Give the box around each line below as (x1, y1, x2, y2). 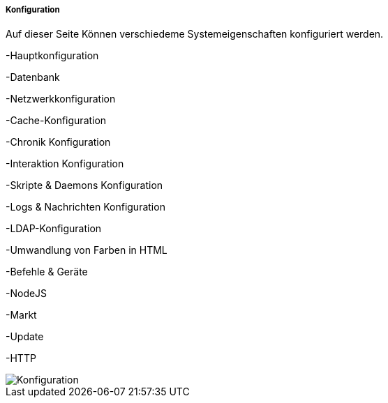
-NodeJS (6, 287, 47, 300)
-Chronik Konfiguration (6, 136, 111, 149)
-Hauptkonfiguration (6, 50, 99, 62)
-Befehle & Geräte (6, 266, 88, 278)
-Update (6, 330, 44, 343)
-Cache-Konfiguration (6, 114, 107, 127)
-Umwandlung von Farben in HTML (6, 244, 167, 257)
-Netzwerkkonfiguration (6, 93, 116, 105)
